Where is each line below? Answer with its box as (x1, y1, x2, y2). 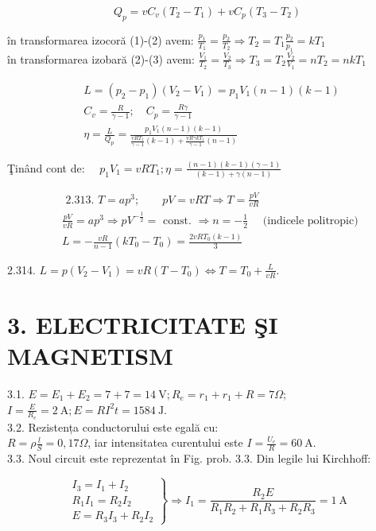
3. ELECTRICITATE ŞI (7, 308, 278, 340)
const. (163, 215, 192, 227)
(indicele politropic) (262, 215, 359, 227)
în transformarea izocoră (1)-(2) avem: (7, 31, 194, 48)
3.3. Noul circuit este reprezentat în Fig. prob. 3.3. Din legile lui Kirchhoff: (7, 450, 371, 467)
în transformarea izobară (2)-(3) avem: (7, 50, 195, 67)
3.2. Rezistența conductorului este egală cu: (7, 418, 219, 435)
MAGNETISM (7, 339, 173, 372)
